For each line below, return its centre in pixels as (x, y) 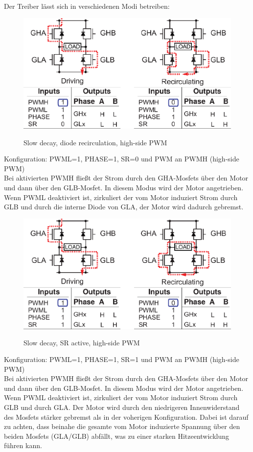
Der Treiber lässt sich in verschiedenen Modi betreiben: (87, 6)
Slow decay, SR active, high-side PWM (82, 343)
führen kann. (23, 445)
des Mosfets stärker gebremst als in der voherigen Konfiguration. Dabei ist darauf (126, 417)
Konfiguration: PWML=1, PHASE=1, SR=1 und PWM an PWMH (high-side (122, 359)
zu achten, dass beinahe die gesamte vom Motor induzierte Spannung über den (122, 426)
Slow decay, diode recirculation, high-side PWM (95, 142)
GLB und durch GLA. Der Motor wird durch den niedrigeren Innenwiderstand (122, 407)
